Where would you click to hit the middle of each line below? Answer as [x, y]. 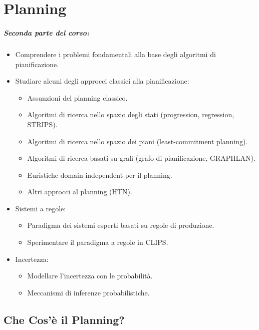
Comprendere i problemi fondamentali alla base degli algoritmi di [115, 54]
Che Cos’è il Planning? [64, 319]
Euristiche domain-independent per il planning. [100, 175]
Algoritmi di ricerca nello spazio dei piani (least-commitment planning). [138, 141]
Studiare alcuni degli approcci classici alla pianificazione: [102, 81]
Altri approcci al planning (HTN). [80, 192]
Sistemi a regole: [41, 208]
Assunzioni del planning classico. [77, 97]
